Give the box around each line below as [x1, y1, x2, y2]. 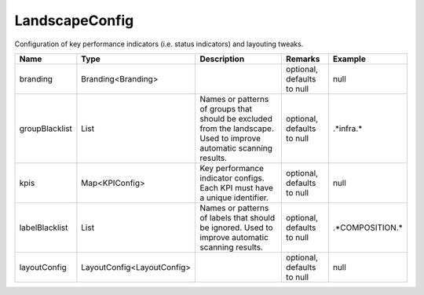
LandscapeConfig [14, 12, 134, 29]
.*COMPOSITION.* [332, 222, 404, 233]
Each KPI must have [199, 182, 274, 193]
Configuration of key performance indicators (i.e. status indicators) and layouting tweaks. [14, 39, 304, 49]
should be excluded [199, 113, 272, 124]
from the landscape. [199, 122, 275, 133]
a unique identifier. [199, 192, 269, 203]
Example [332, 53, 367, 64]
